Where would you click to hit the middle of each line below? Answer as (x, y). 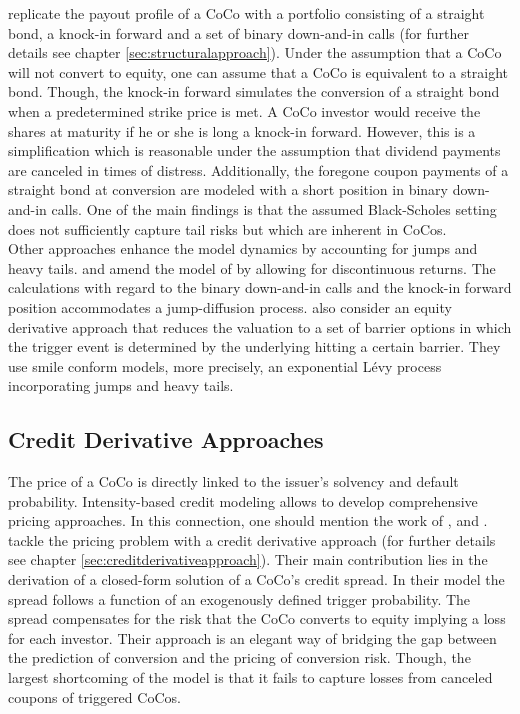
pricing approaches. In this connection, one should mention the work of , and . (248, 520)
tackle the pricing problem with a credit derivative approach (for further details (252, 539)
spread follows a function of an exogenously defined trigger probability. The (239, 598)
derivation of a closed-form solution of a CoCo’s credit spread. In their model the (256, 579)
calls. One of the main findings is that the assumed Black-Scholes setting (274, 208)
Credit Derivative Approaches (166, 439)
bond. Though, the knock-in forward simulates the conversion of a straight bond (254, 91)
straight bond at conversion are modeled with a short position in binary (228, 189)
